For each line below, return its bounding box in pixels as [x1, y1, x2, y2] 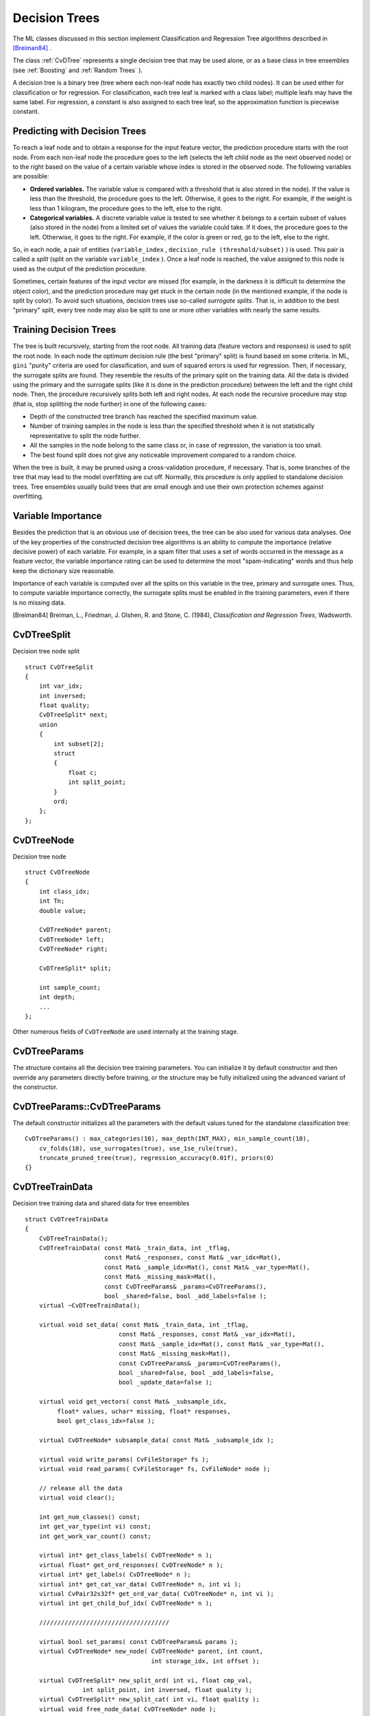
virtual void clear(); [38, 1494, 116, 1502]
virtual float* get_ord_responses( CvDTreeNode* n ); [38, 1561, 224, 1568]
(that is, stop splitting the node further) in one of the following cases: [12, 399, 207, 408]
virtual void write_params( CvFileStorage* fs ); [38, 1455, 209, 1463]
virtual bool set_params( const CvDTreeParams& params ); [38, 1638, 238, 1645]
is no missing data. [12, 598, 66, 607]
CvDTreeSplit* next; [38, 711, 108, 719]
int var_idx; [38, 682, 83, 690]
